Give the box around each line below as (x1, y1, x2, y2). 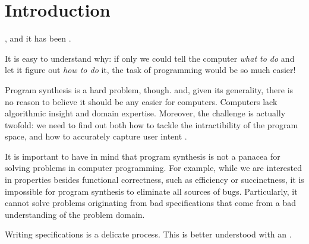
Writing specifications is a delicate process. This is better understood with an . (5, 228, 292, 240)
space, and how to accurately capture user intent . (5, 130, 187, 142)
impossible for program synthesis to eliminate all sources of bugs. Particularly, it (5, 185, 298, 197)
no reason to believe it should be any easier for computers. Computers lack (5, 95, 278, 107)
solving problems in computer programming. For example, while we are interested (5, 161, 302, 174)
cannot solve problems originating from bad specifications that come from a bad (5, 197, 297, 209)
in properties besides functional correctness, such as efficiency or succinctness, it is (5, 173, 304, 186)
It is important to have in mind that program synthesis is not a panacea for (5, 150, 280, 162)
